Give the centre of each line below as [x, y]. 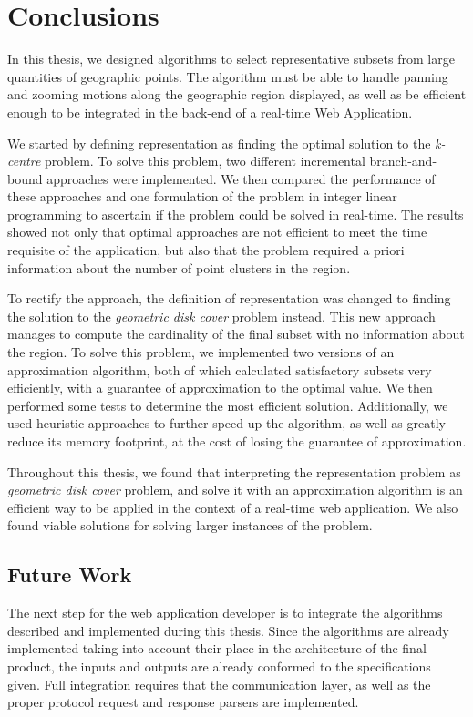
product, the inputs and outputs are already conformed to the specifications [219, 666]
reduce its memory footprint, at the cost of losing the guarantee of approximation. [237, 441]
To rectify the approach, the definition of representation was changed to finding [229, 298]
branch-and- [403, 161]
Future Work [70, 574]
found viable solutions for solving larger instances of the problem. [190, 525]
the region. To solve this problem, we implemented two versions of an [201, 352]
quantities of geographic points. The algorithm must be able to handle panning [228, 76]
